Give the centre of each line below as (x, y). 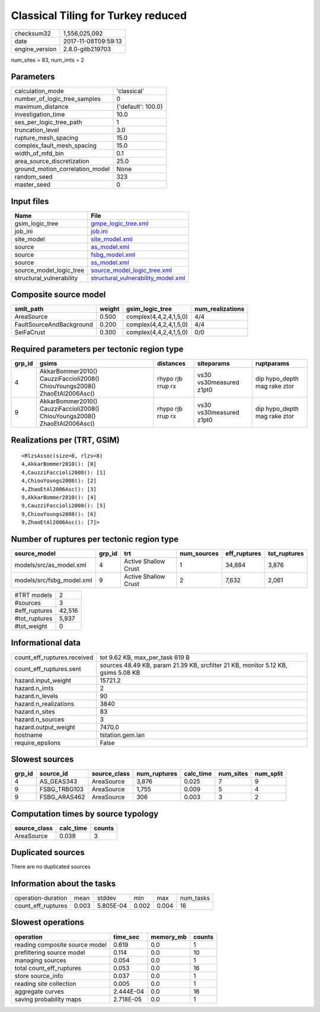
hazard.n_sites (35, 711)
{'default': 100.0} (140, 107)
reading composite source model (60, 944)
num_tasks (195, 898)
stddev (107, 898)
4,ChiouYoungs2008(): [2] (59, 481)
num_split (269, 774)
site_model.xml (112, 239)
